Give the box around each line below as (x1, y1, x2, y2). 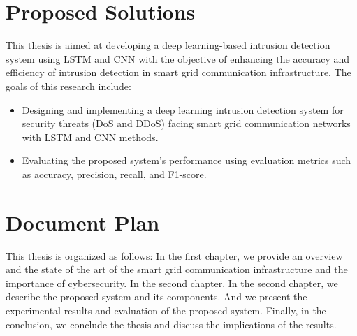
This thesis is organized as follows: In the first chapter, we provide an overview (6, 248, 343, 263)
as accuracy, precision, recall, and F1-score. (22, 166, 207, 181)
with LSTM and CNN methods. (22, 129, 159, 144)
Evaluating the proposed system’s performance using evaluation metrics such (22, 153, 351, 168)
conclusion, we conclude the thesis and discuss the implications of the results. (6, 316, 337, 331)
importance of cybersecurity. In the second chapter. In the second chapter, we (6, 275, 338, 290)
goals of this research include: (6, 78, 131, 93)
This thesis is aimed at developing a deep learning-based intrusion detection (6, 38, 330, 52)
